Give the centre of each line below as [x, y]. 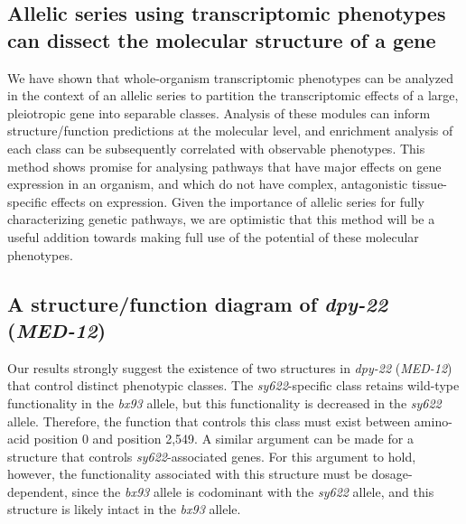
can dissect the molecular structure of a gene [222, 39]
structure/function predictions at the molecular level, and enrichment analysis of [230, 131]
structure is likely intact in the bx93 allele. [124, 509]
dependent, [37, 491]
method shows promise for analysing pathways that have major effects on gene [224, 166]
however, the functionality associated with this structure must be [187, 474]
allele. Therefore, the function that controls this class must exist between [209, 421]
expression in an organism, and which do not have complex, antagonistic [208, 184]
